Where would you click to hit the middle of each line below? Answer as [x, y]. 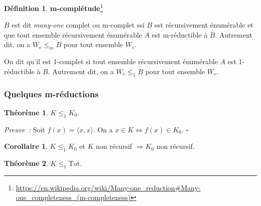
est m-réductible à [180, 34]
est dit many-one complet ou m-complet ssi [78, 25]
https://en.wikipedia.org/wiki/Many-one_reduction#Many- [108, 187]
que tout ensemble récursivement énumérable [73, 34]
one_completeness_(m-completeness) [73, 197]
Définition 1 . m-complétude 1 [54, 7]
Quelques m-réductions [51, 93]
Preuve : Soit [25, 129]
